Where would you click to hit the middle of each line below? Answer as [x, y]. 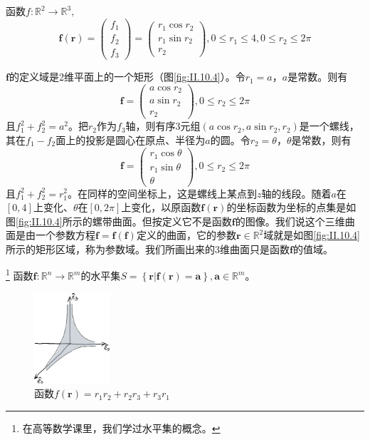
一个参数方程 [65, 235]
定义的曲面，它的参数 [186, 235]
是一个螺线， [329, 126]
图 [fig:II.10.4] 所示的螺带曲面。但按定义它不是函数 [119, 221]
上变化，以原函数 [161, 207]
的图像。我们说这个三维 [290, 221]
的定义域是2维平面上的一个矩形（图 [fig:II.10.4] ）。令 [127, 77]
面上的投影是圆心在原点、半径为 [131, 139]
